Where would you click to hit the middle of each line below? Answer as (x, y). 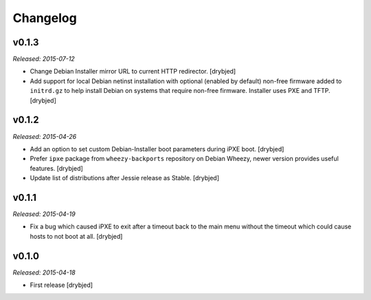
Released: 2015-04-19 (44, 214)
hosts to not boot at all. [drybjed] (76, 236)
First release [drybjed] (61, 285)
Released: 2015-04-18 (44, 272)
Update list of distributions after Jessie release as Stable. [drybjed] (125, 178)
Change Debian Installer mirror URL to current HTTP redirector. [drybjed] (133, 72)
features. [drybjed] (57, 168)
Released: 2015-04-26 (45, 136)
